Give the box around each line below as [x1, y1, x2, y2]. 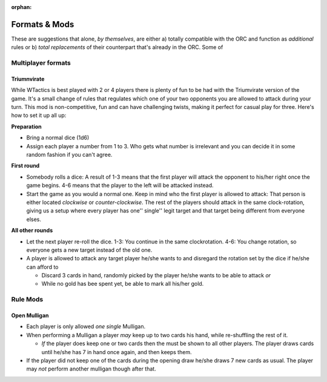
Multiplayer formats [11, 59, 71, 67]
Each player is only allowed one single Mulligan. [26, 323, 145, 330]
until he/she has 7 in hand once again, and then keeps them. [41, 348, 192, 355]
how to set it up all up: [11, 112, 67, 119]
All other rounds [11, 227, 53, 234]
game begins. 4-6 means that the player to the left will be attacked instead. [26, 182, 214, 189]
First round [11, 162, 40, 170]
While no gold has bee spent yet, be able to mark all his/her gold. [41, 280, 204, 288]
